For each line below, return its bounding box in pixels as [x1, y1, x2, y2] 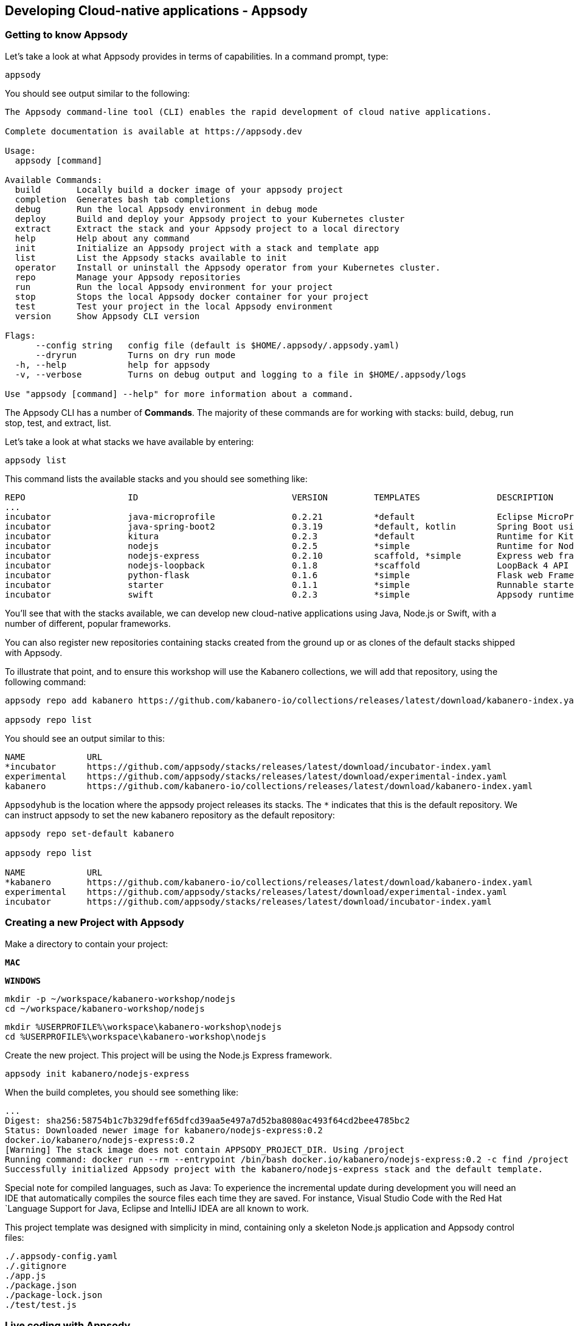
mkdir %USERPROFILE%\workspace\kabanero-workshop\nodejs [5, 1021, 282, 1032]
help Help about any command [15, 233, 190, 243]
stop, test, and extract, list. [5, 417, 111, 428]
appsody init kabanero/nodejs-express [5, 1068, 190, 1079]
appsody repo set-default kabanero [5, 828, 175, 838]
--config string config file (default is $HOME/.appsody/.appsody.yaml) [35, 340, 400, 350]
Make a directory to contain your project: [5, 938, 168, 949]
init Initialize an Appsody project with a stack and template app [15, 243, 379, 253]
